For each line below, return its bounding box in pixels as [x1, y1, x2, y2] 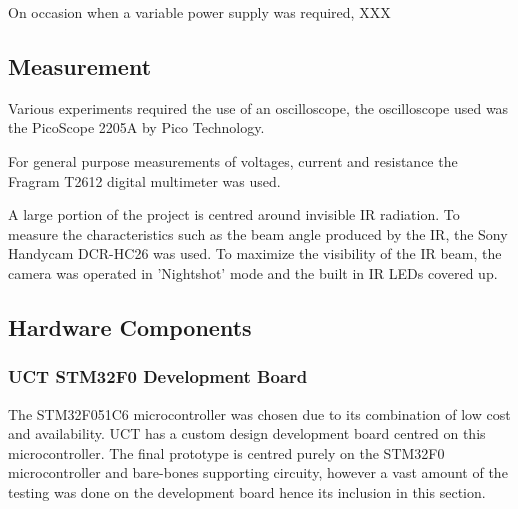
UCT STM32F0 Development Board [8, 364, 308, 389]
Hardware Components [8, 311, 252, 342]
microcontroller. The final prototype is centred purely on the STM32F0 [8, 442, 445, 463]
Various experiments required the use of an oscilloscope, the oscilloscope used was [8, 97, 509, 118]
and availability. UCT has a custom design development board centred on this [8, 423, 486, 444]
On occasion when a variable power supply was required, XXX [8, 2, 391, 22]
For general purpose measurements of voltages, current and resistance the [8, 150, 458, 171]
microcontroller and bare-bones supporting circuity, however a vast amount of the [8, 462, 508, 483]
